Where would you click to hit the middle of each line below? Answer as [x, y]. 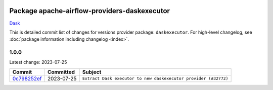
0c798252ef [27, 78]
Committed [61, 72]
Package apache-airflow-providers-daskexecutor [90, 11]
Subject [92, 72]
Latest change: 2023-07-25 [38, 62]
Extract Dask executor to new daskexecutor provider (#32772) [155, 79]
